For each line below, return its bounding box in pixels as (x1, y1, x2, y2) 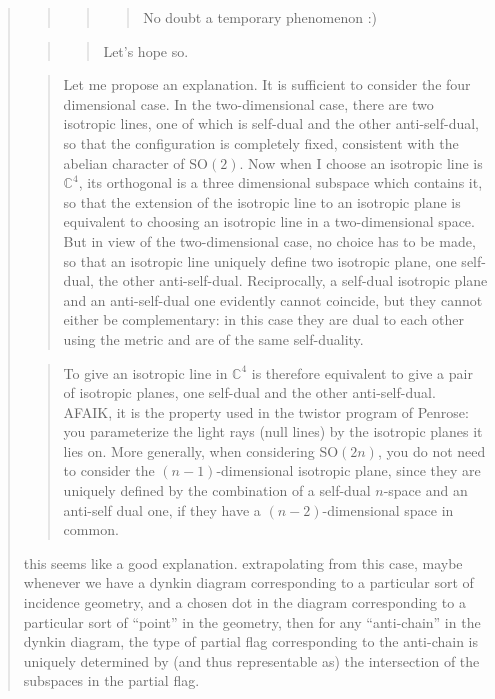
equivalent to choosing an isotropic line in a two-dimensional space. (63, 211, 475, 232)
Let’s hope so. (103, 40, 189, 61)
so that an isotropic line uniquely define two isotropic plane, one (63, 250, 457, 271)
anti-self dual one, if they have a (63, 499, 261, 520)
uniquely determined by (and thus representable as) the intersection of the (23, 650, 480, 671)
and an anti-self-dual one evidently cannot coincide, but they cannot (63, 289, 483, 310)
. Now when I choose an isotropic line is (239, 152, 483, 173)
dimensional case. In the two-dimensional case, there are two (63, 93, 434, 114)
